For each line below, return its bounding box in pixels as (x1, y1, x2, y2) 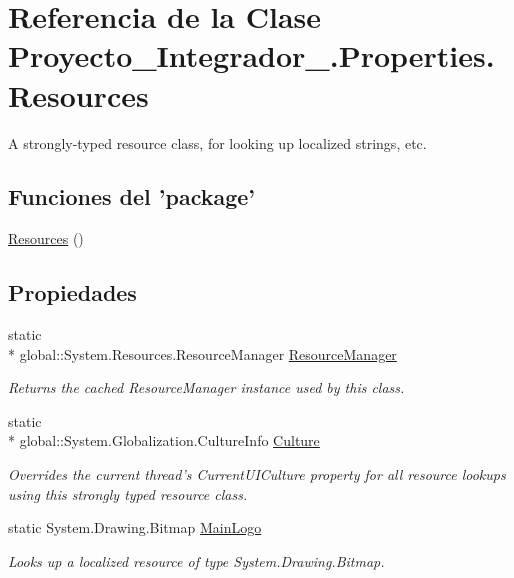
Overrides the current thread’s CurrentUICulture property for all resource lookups (8, 464, 506, 485)
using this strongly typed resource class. (8, 483, 248, 504)
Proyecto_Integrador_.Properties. (8, 35, 495, 76)
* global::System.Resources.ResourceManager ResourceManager (8, 343, 397, 364)
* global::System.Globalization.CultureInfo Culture (8, 430, 320, 451)
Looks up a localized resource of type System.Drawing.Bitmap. (8, 550, 385, 571)
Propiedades (8, 277, 137, 308)
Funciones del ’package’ (8, 181, 256, 212)
